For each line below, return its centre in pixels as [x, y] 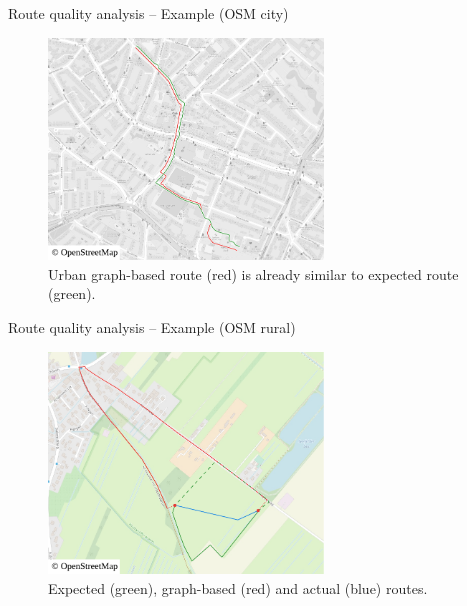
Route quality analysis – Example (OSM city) [148, 13]
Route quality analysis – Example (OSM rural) [152, 326]
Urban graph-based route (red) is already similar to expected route [253, 273]
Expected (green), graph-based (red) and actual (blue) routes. [238, 587]
